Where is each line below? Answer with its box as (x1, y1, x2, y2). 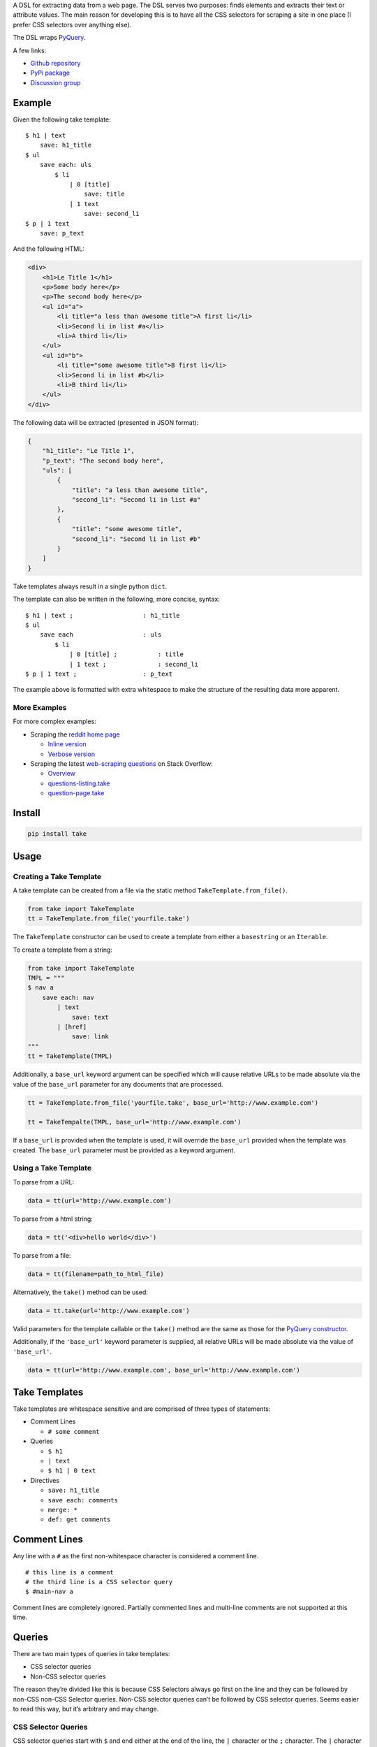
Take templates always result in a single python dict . (13, 582, 168, 590)
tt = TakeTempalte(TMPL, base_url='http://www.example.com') (27, 1118, 242, 1126)
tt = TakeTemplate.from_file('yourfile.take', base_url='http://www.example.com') (27, 1099, 319, 1107)
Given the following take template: (13, 115, 111, 124)
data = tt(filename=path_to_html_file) (27, 1270, 164, 1278)
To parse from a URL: (13, 1177, 75, 1186)
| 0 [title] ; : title (69, 651, 184, 658)
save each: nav (42, 993, 94, 1001)
